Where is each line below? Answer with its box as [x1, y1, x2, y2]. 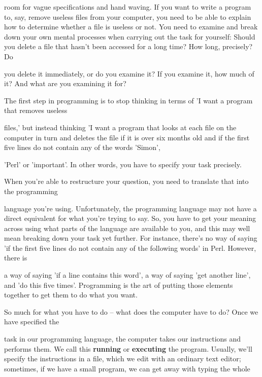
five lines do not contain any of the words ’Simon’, [4, 142, 160, 153]
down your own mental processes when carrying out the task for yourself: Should [4, 31, 255, 42]
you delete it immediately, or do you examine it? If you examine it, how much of [4, 68, 254, 79]
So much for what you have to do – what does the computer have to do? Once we [4, 306, 258, 317]
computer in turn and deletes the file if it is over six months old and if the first [4, 132, 250, 142]
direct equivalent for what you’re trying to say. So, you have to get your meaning [4, 213, 256, 223]
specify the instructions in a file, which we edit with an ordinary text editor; [4, 353, 241, 364]
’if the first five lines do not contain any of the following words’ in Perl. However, [4, 242, 256, 253]
